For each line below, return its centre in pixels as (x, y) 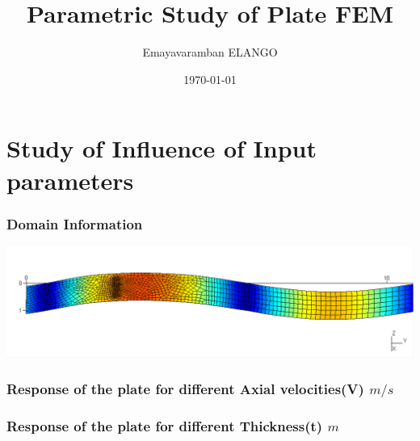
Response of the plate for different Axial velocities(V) (185, 389)
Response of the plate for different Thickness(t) (165, 426)
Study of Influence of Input (162, 148)
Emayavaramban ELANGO (210, 52)
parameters (70, 180)
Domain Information (75, 223)
